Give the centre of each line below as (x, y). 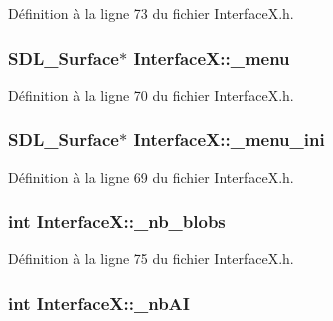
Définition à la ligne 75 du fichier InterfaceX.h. (151, 258)
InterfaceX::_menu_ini (229, 139)
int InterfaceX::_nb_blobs (117, 221)
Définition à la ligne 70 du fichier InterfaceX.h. (151, 94)
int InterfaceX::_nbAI (99, 302)
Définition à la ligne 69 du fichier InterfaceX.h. (151, 176)
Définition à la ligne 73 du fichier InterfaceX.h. (151, 13)
